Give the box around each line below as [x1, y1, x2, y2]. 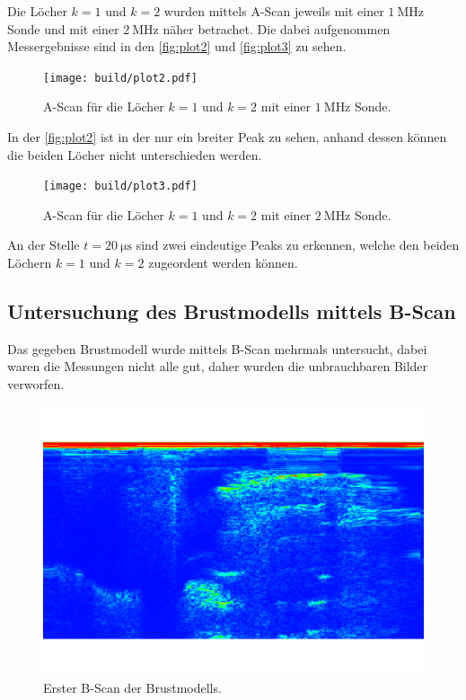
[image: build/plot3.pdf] [43, 180, 198, 193]
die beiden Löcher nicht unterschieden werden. [7, 145, 262, 164]
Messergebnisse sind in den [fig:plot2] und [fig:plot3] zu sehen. [7, 37, 347, 56]
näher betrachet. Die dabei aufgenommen [163, 19, 391, 38]
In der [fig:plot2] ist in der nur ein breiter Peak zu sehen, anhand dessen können [7, 128, 447, 146]
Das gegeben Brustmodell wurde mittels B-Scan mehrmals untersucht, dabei [7, 339, 427, 358]
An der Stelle [7, 235, 80, 254]
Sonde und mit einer [7, 19, 119, 38]
